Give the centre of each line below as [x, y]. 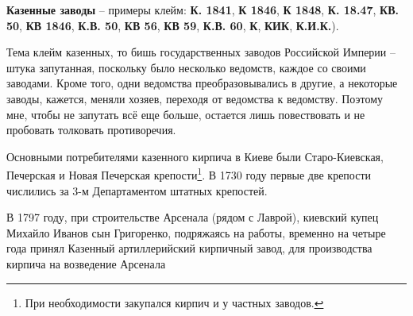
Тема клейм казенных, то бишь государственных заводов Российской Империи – [201, 52]
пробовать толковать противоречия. [91, 130]
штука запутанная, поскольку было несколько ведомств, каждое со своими [186, 67]
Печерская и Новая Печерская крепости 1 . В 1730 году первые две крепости [189, 173]
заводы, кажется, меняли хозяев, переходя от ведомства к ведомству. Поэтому [195, 98]
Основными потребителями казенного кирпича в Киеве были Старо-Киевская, [195, 156]
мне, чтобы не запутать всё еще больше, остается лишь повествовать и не [186, 114]
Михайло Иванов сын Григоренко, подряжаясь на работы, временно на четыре [196, 232]
